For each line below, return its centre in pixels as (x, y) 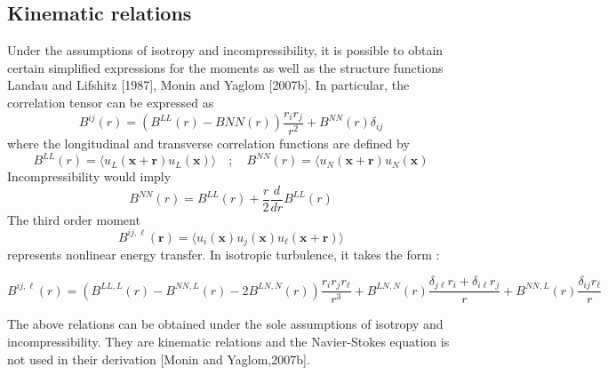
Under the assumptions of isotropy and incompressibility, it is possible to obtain (225, 50)
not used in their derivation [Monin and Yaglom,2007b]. (159, 359)
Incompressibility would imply (89, 176)
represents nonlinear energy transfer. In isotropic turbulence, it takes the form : (224, 255)
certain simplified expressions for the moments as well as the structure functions (225, 67)
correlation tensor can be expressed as (111, 102)
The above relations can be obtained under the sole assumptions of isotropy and (225, 324)
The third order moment (74, 219)
